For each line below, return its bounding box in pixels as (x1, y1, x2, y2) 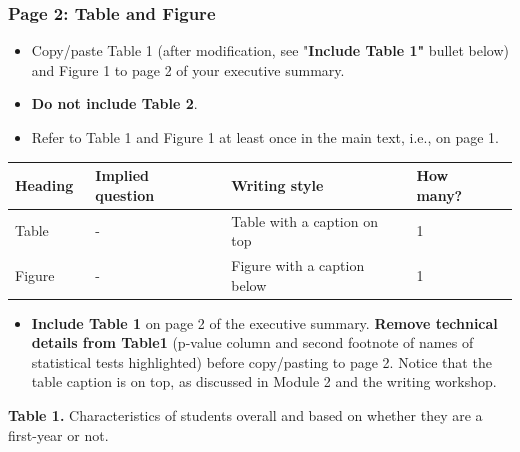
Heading (15, 174, 74, 195)
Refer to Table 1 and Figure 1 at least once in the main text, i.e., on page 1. (31, 127, 499, 147)
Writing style (231, 174, 324, 195)
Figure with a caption (231, 254, 365, 275)
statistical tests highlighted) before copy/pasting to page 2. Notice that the (31, 351, 492, 372)
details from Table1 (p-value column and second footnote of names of (31, 332, 474, 353)
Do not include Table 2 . (31, 93, 198, 114)
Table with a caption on (231, 210, 378, 231)
